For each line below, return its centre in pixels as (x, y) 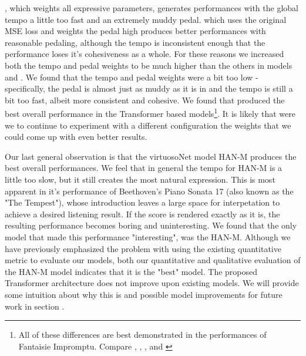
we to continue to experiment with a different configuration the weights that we (148, 125)
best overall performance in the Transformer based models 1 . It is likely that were (150, 112)
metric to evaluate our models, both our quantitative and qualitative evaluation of (153, 260)
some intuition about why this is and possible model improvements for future (144, 294)
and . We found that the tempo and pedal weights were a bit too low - (132, 77)
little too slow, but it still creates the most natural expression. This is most (140, 179)
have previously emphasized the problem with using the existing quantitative (143, 248)
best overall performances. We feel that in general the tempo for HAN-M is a (144, 168)
